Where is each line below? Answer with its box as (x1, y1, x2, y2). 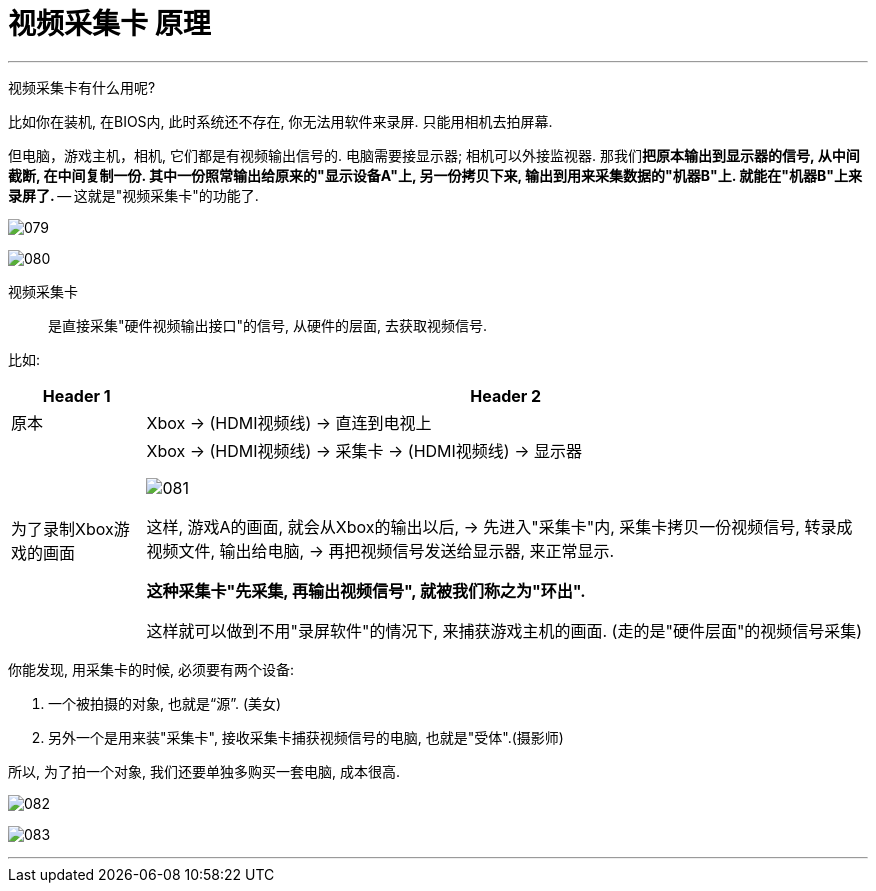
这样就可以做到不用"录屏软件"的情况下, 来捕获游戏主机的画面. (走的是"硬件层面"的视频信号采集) (146, 620, 863, 641)
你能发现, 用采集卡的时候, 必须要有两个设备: (8, 660, 294, 678)
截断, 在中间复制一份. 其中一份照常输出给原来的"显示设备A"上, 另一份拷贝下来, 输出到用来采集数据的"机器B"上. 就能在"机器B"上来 (8, 166, 863, 184)
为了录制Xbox (11, 518, 114, 539)
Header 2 (470, 385, 542, 406)
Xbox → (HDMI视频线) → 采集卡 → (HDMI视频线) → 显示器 (146, 440, 582, 461)
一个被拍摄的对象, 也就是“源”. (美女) (48, 694, 282, 712)
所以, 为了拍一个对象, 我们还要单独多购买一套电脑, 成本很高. (8, 762, 400, 780)
